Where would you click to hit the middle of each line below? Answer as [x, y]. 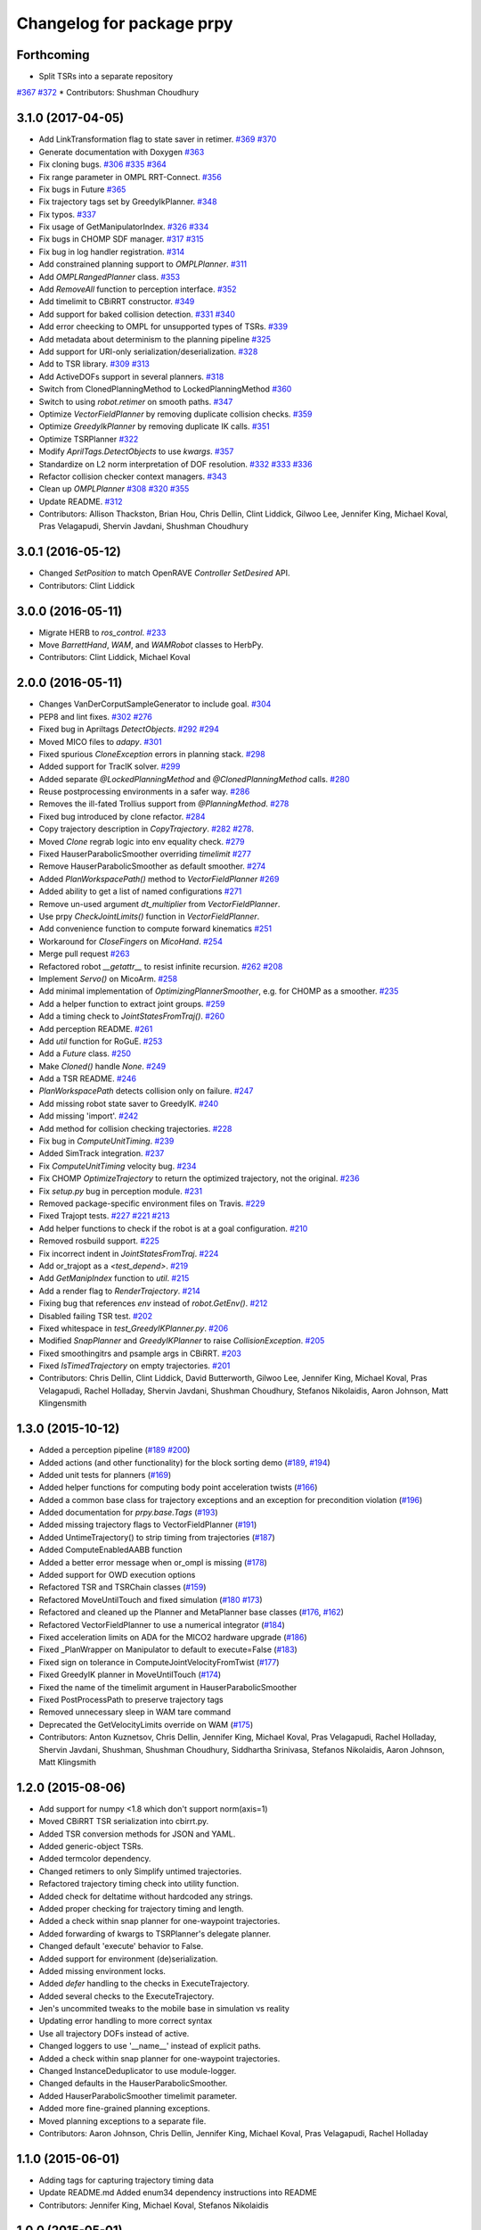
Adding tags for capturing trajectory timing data [126, 2180]
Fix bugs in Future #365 [82, 189]
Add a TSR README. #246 [88, 1078]
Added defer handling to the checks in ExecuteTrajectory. [144, 1984]
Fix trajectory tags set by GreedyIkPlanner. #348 [128, 202]
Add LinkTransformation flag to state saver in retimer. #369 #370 [158, 139]
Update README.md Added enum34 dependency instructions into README [178, 2193]
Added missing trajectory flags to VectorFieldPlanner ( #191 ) [148, 1524]
